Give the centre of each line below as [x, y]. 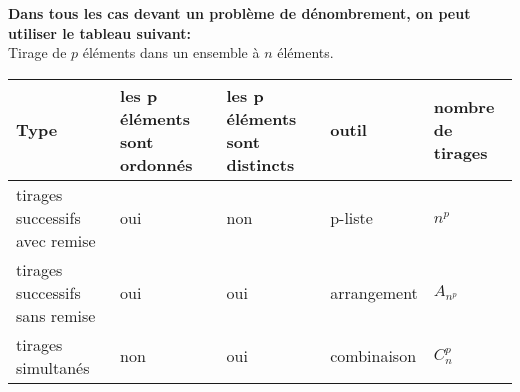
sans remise [56, 315]
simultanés [53, 367]
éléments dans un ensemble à [171, 52]
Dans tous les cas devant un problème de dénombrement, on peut [239, 13]
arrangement [374, 292]
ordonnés [156, 164]
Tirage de [37, 52]
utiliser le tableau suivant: [99, 32]
